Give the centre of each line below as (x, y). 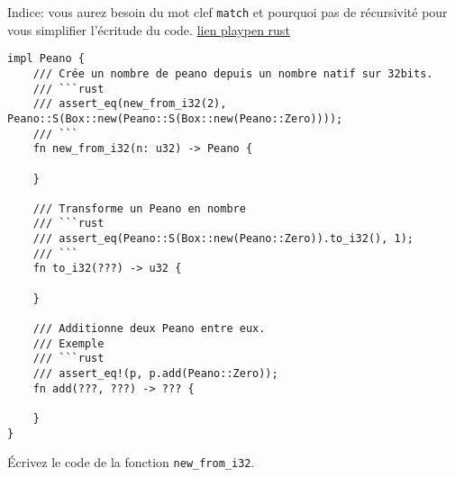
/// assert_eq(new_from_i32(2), (130, 104)
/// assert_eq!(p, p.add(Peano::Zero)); (155, 374)
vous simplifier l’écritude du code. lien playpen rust (149, 29)
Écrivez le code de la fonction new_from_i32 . (131, 462)
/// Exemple (68, 343)
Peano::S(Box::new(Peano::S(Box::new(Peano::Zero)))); (175, 118)
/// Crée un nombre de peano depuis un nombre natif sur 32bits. (233, 73)
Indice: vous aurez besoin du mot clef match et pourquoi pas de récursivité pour (227, 12)
